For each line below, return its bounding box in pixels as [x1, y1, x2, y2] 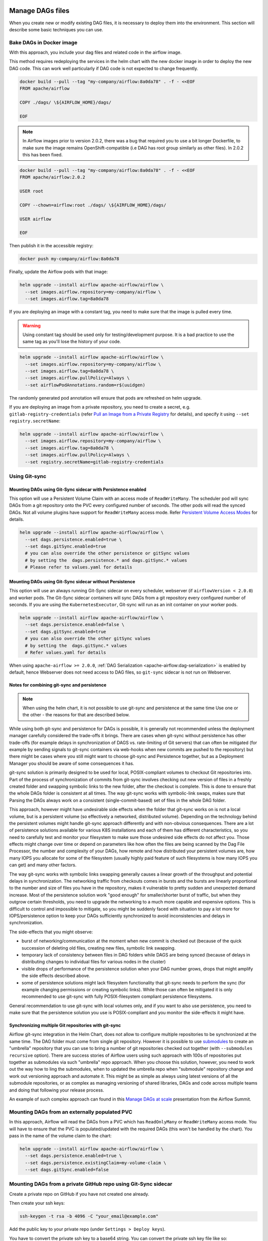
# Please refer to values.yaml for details [25, 564, 133, 570]
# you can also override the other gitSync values [25, 636, 151, 641]
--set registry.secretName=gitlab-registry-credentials [25, 459, 164, 465]
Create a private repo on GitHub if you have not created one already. [9, 1191, 149, 1197]
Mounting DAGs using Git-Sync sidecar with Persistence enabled [9, 486, 146, 492]
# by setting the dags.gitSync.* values [25, 643, 128, 648]
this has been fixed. [22, 151, 63, 157]
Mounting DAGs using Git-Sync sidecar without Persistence [9, 578, 135, 584]
